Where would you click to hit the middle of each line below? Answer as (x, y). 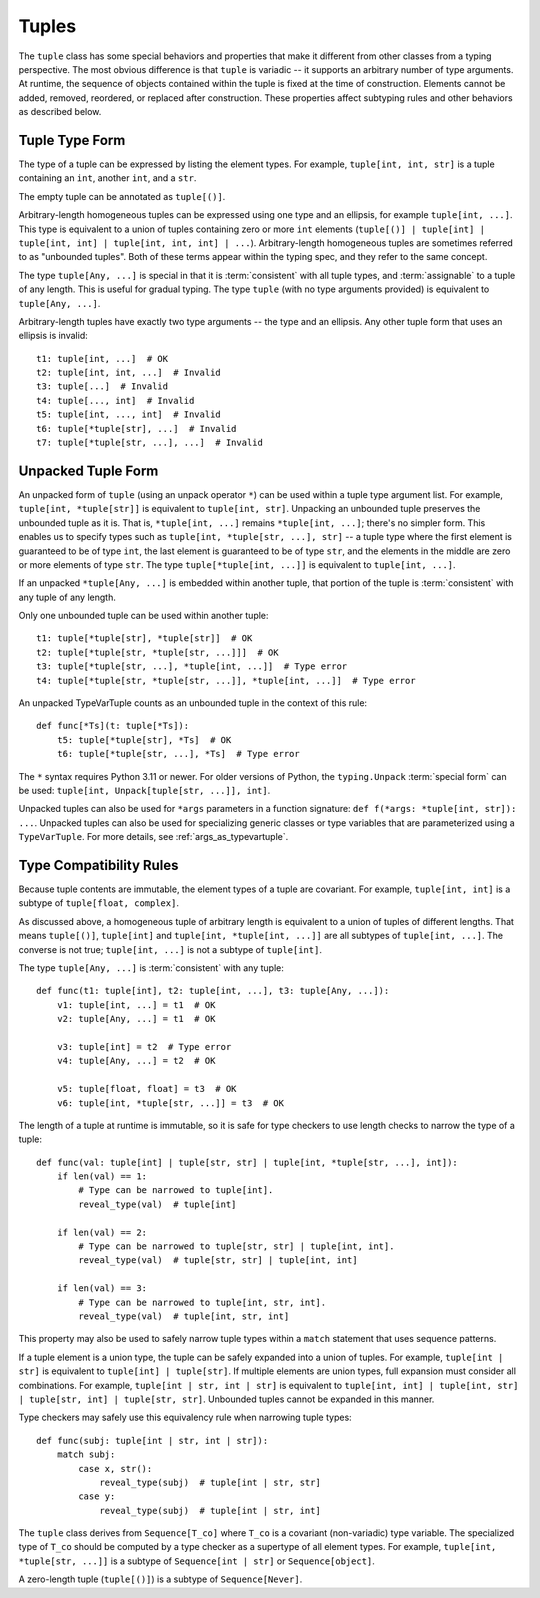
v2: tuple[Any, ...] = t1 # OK (136, 1019)
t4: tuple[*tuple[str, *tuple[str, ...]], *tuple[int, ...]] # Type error (226, 680)
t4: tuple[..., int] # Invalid (115, 400)
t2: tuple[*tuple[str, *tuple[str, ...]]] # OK (157, 652)
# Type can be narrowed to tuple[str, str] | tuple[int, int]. (236, 1246)
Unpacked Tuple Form (88, 470)
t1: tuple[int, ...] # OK (102, 358)
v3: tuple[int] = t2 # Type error (144, 1046)
